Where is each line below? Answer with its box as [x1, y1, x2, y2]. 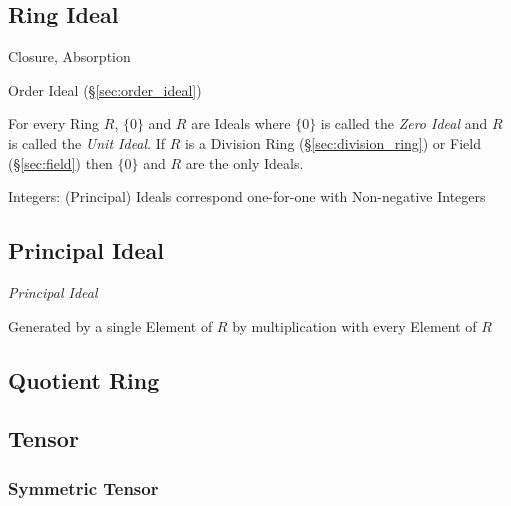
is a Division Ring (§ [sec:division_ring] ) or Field [184, 132, 481, 153]
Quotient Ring [8, 364, 160, 395]
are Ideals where [191, 113, 291, 134]
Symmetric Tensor [8, 475, 159, 500]
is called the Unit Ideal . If [8, 132, 165, 153]
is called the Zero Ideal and [320, 113, 488, 134]
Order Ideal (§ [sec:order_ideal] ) [8, 79, 202, 100]
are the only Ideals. [185, 152, 304, 173]
